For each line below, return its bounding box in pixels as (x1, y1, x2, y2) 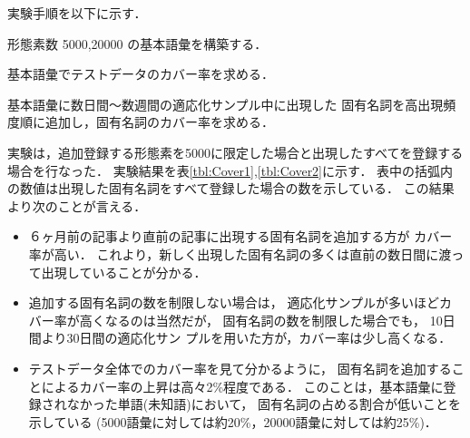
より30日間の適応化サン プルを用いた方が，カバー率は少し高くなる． (41, 328, 452, 347)
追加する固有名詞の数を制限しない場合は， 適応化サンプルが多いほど (28, 293, 440, 312)
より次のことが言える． (7, 196, 147, 215)
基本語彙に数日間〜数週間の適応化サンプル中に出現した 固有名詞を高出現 (7, 94, 444, 113)
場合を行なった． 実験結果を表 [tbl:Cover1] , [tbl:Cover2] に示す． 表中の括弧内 (7, 161, 454, 180)
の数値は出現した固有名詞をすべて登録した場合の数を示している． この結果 (7, 179, 455, 198)
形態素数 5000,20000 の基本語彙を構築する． (7, 34, 268, 53)
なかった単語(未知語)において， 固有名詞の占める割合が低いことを (66, 394, 461, 414)
